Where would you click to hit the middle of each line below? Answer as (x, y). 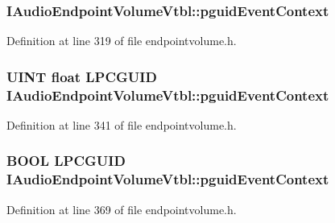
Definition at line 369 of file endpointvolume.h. (122, 209)
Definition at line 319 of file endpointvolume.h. (122, 41)
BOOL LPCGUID (66, 161)
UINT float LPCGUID (82, 76)
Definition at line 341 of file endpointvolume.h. (122, 124)
